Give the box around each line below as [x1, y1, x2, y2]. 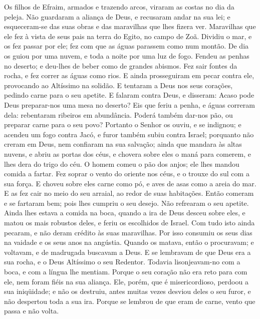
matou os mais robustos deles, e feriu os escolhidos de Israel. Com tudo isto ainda [4, 217, 255, 228]
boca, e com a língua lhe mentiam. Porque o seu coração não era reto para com [4, 266, 247, 277]
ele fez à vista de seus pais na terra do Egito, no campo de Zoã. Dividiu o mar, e [4, 31, 252, 41]
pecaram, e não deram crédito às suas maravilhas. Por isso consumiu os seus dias [4, 227, 252, 237]
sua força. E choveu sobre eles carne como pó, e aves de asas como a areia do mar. [4, 178, 256, 188]
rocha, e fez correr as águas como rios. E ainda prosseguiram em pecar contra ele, [4, 70, 254, 81]
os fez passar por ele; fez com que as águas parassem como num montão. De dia [4, 41, 249, 51]
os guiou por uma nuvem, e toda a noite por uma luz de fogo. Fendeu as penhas [4, 50, 249, 61]
